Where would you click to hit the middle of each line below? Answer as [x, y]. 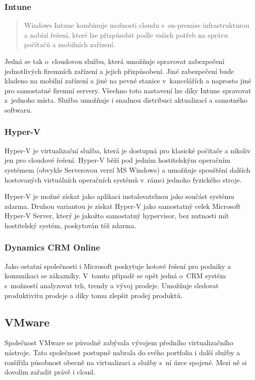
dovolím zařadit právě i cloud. [50, 372]
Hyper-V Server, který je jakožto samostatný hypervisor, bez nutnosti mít [117, 216]
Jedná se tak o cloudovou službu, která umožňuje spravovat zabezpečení [115, 61]
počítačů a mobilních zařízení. [70, 44]
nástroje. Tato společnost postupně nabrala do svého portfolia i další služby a [122, 352]
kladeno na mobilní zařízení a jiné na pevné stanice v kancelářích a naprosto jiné [128, 81]
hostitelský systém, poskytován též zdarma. [70, 225]
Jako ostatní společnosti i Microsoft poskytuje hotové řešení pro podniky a [118, 266]
